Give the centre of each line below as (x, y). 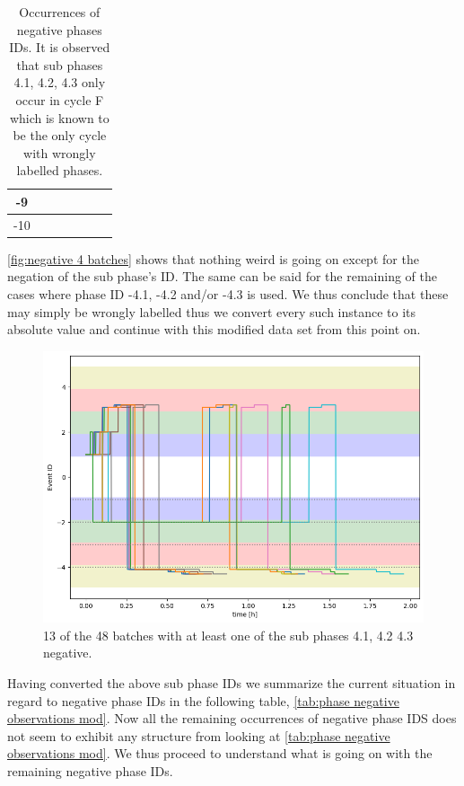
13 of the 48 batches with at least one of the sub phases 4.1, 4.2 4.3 (228, 635)
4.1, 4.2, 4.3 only (60, 82)
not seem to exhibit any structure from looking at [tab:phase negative (199, 735)
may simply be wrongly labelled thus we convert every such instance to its (212, 311)
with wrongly (60, 152)
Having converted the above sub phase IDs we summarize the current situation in (232, 683)
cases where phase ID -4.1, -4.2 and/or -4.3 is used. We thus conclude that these (228, 294)
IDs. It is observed (60, 47)
